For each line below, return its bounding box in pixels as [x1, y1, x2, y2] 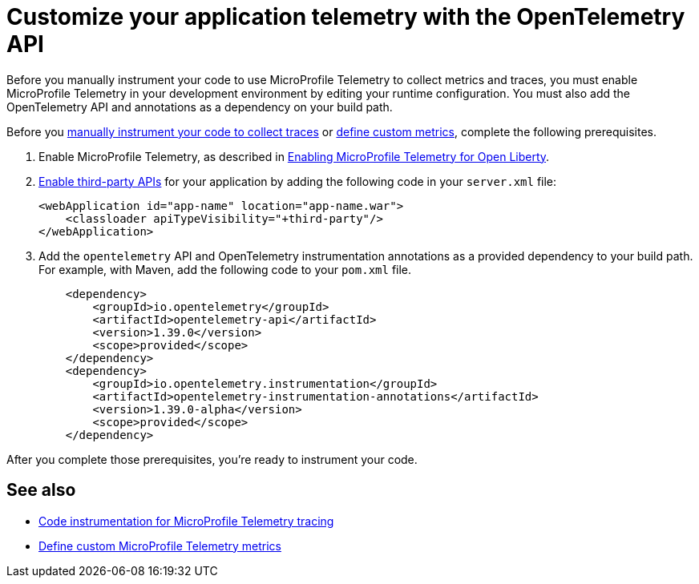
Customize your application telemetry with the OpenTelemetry [6, 3, 685, 30]
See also [6, 480, 76, 501]
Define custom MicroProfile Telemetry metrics [38, 538, 281, 553]
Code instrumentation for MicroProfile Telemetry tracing [38, 514, 334, 528]
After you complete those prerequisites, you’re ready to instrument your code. [6, 452, 418, 466]
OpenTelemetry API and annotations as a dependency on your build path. [6, 99, 393, 114]
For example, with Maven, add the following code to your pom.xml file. [38, 262, 412, 276]
